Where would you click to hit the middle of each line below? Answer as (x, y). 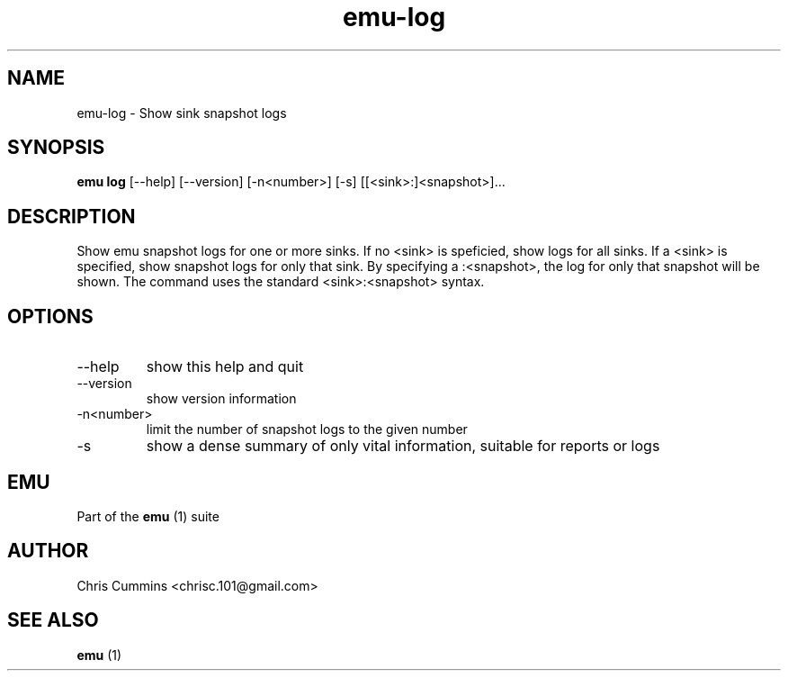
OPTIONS (50, 316)
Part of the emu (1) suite (148, 516)
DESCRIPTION (72, 216)
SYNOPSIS (56, 148)
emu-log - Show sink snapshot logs (182, 113)
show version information (221, 399)
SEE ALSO (53, 620)
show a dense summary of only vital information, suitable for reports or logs (403, 446)
